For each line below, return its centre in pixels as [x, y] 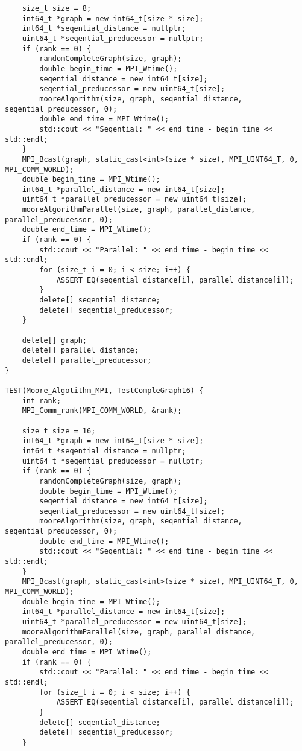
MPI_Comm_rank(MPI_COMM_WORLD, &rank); [102, 411]
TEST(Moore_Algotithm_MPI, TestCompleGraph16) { [104, 390]
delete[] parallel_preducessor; [87, 360]
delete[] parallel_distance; [80, 350]
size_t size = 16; [59, 431]
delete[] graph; [55, 340]
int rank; [42, 401]
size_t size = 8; [57, 8]
